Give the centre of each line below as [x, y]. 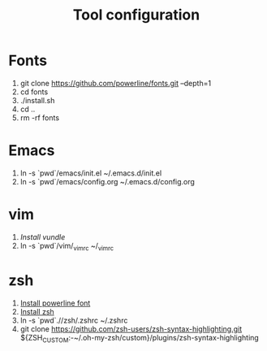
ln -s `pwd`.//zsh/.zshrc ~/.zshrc [74, 320]
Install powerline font [55, 303]
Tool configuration [136, 15]
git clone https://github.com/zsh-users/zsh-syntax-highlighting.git [131, 329]
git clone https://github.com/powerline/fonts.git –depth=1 [116, 83]
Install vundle [43, 236]
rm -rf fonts [39, 117]
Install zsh [37, 311]
